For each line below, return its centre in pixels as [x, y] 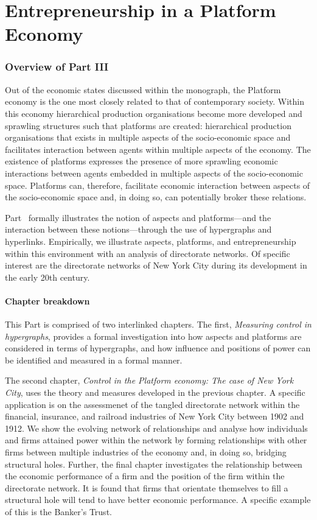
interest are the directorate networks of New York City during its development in [156, 265]
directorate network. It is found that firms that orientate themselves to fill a [147, 487]
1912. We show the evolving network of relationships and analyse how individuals [156, 428]
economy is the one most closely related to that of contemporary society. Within [155, 101]
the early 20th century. [47, 277]
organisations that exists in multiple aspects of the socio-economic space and [148, 137]
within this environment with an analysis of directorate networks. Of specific [148, 253]
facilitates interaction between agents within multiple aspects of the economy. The [158, 149]
